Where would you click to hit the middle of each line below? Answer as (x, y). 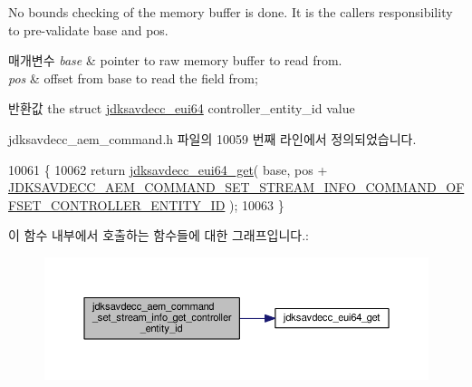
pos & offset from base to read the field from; (133, 77)
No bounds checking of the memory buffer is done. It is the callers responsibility (231, 12)
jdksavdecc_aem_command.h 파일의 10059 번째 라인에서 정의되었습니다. (212, 138)
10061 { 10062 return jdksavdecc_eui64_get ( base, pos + (168, 169)
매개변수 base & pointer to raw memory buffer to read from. (175, 60)
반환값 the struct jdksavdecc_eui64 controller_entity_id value (182, 108)
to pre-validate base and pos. (88, 29)
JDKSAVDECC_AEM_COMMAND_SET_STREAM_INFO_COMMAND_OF (236, 187)
